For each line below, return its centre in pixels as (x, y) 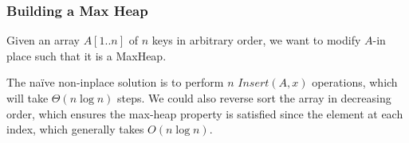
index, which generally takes (75, 129)
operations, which (355, 82)
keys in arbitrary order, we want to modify (256, 40)
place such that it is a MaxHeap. (87, 55)
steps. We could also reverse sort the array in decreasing (254, 98)
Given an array (43, 40)
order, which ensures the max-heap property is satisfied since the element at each (205, 113)
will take (28, 98)
